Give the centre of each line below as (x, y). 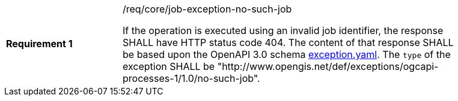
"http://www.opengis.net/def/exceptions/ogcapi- (328, 66)
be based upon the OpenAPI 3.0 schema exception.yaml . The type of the (287, 54)
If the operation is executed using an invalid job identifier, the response (283, 30)
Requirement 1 (39, 44)
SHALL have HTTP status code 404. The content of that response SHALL (288, 42)
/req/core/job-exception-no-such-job (207, 9)
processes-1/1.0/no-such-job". (191, 78)
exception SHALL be (169, 66)
